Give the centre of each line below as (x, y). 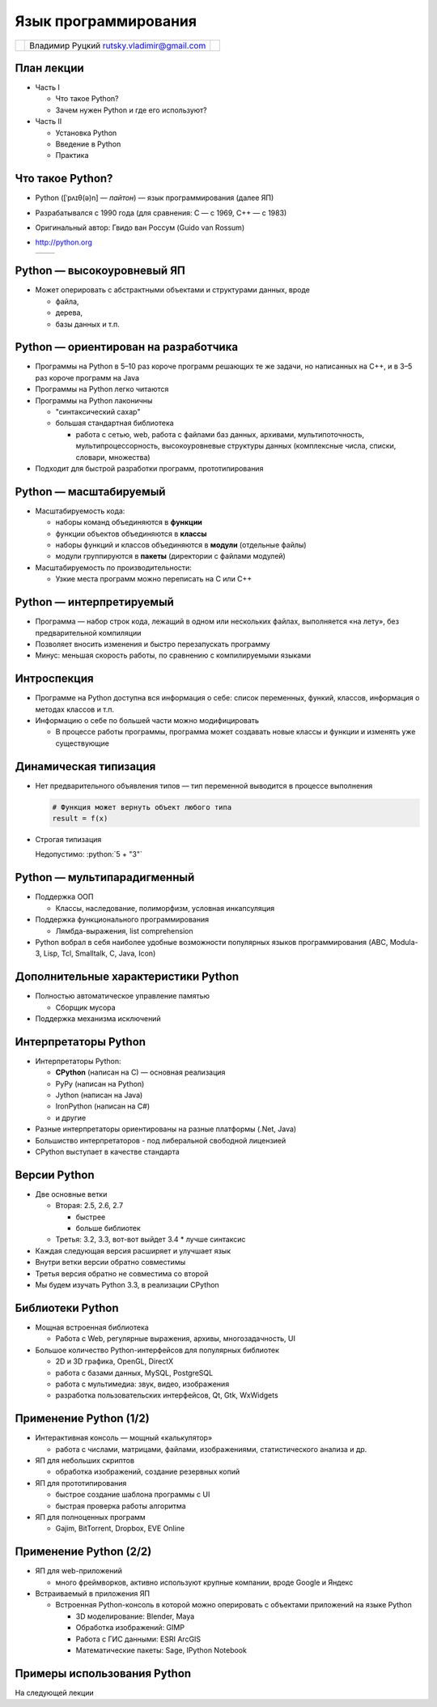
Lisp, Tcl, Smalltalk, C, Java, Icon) (100, 954)
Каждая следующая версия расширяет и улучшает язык (133, 1250)
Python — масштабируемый (90, 491)
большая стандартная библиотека (115, 423)
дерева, (69, 313)
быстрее (91, 1217)
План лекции (49, 68)
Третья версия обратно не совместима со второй (122, 1273)
